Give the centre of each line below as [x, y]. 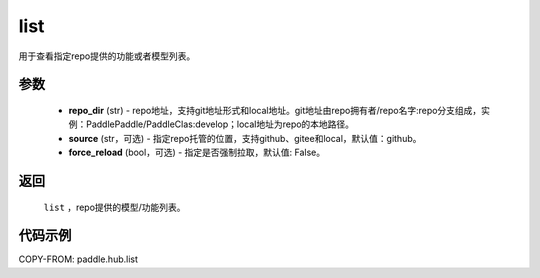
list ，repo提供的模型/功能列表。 [114, 207]
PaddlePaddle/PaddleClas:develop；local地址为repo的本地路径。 [220, 124]
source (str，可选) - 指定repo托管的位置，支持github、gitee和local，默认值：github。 [245, 138]
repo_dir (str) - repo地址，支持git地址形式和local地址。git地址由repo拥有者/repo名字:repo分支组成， [275, 110]
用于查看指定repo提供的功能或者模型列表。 [107, 56]
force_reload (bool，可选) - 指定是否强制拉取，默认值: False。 [197, 152]
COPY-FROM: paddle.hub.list [78, 259]
